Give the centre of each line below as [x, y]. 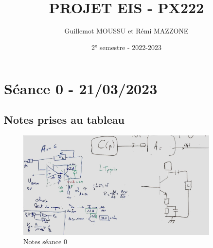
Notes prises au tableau [64, 119]
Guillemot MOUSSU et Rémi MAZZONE [126, 31]
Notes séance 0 [45, 241]
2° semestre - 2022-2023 [126, 47]
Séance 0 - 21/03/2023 [81, 89]
